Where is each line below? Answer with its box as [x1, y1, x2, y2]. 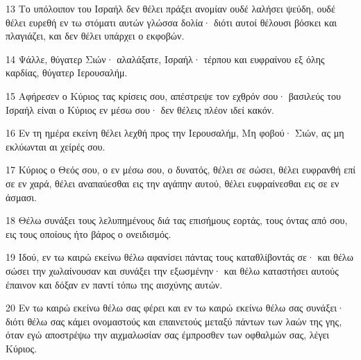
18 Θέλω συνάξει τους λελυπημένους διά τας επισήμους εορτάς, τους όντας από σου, [6, 213, 348, 228]
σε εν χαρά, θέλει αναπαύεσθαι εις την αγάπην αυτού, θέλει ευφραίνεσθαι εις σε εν [6, 175, 339, 190]
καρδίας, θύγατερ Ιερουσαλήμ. [6, 65, 128, 80]
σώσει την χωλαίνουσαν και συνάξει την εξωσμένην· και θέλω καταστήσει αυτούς [6, 263, 339, 277]
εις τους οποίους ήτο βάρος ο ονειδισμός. [6, 226, 171, 241]
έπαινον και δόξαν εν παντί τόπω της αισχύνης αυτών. [6, 277, 223, 291]
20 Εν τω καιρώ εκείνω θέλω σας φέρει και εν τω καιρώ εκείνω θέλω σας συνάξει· [6, 300, 344, 315]
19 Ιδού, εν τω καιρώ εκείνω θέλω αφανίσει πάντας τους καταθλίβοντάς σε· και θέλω [6, 250, 353, 264]
